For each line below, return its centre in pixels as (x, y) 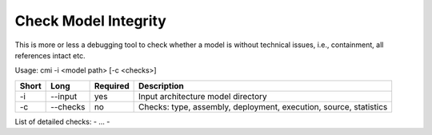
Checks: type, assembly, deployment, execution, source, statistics (263, 106)
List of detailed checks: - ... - (62, 121)
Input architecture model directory (203, 96)
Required (112, 85)
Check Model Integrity (91, 21)
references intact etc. (50, 55)
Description (161, 85)
